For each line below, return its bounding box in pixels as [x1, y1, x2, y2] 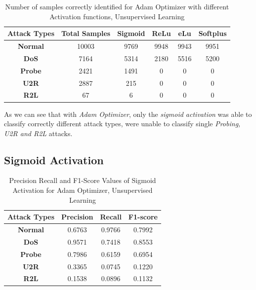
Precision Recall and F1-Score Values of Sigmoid [9, 175, 156, 185]
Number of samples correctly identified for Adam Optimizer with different [5, 1, 229, 11]
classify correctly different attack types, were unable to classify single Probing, [4, 118, 241, 129]
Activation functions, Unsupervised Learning [49, 11, 185, 21]
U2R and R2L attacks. [4, 128, 73, 138]
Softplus [198, 28, 227, 38]
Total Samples [61, 28, 111, 38]
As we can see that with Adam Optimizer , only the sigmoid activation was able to [4, 109, 252, 119]
